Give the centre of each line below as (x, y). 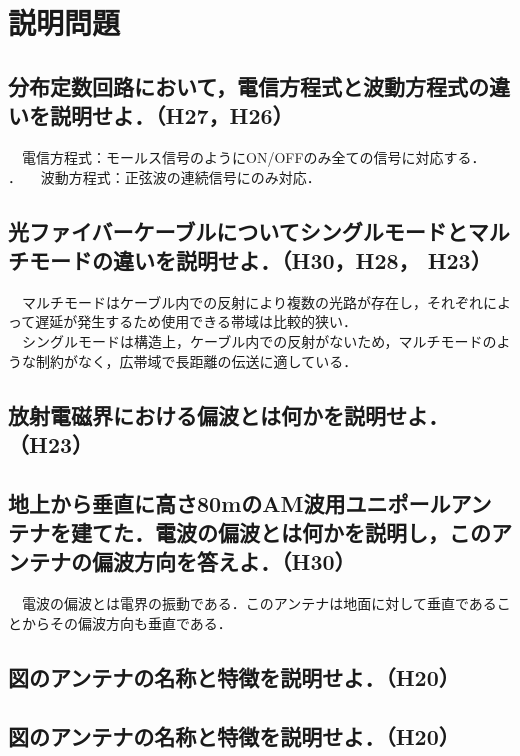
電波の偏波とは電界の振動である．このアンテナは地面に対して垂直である (259, 603)
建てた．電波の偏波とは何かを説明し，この (280, 532)
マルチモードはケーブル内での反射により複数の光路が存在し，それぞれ (252, 301)
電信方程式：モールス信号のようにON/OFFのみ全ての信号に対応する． (253, 156)
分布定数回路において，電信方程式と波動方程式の (248, 85)
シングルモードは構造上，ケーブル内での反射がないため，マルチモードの (259, 340)
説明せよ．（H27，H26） (171, 115)
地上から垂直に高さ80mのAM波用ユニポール (229, 502)
